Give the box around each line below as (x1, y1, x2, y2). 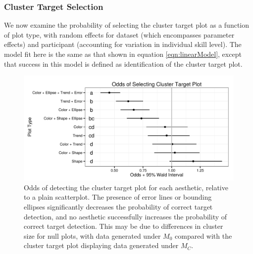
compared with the (175, 230, 232, 241)
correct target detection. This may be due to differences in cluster (24, 221, 223, 231)
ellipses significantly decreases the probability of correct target (24, 201, 213, 212)
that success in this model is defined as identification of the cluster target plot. (4, 58, 243, 69)
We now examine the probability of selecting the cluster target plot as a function (4, 20, 250, 30)
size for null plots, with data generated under (24, 230, 161, 241)
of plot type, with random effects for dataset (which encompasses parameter (4, 29, 235, 40)
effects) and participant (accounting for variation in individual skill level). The (4, 39, 242, 49)
